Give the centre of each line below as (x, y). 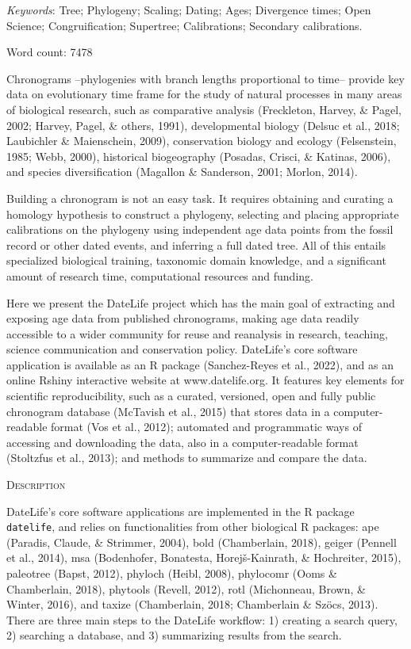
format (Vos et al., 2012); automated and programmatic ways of (206, 427)
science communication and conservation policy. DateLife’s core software (182, 349)
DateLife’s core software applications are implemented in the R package (181, 511)
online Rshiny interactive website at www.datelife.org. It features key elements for (205, 380)
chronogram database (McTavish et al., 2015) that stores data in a (168, 411)
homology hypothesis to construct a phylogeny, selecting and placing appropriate (203, 214)
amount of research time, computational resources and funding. (160, 275)
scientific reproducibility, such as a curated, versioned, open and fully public (191, 396)
